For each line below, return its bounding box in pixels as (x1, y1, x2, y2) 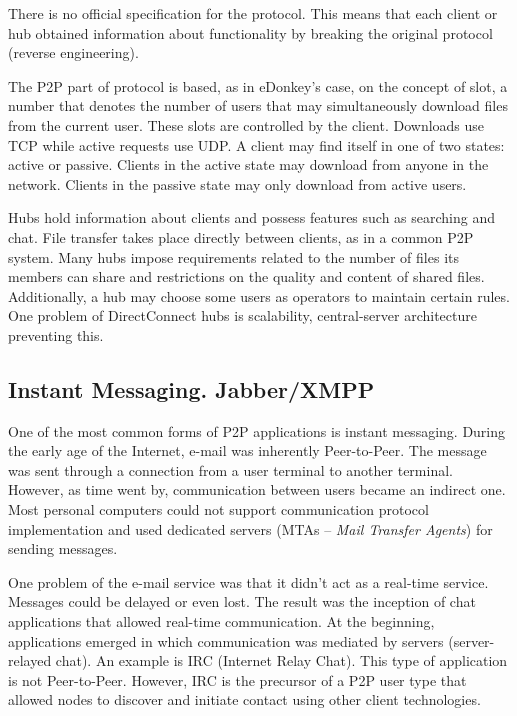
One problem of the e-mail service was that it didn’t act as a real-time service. (8, 571, 489, 592)
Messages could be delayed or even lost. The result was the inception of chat (8, 591, 476, 612)
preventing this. (8, 324, 104, 345)
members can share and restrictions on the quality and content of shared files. (8, 266, 485, 287)
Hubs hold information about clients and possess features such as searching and (8, 207, 496, 228)
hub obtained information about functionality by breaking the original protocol (8, 22, 493, 43)
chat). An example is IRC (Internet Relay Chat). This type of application (55, 650, 508, 671)
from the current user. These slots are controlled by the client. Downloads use (8, 114, 485, 135)
